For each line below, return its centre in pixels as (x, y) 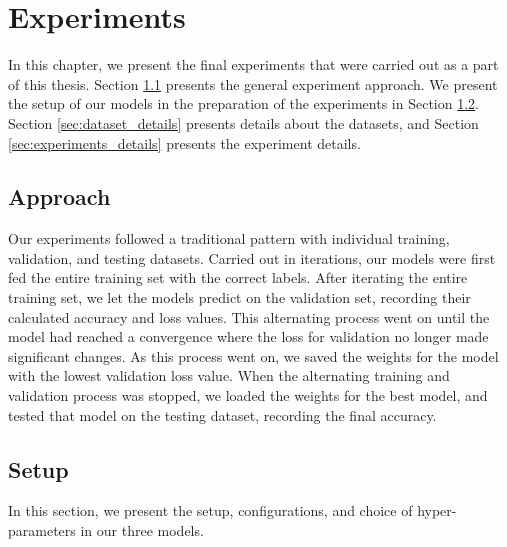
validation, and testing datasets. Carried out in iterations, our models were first (252, 257)
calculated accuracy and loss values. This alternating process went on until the (249, 316)
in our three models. (142, 530)
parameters (42, 530)
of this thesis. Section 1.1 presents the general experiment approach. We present (253, 83)
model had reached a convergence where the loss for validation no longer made (248, 336)
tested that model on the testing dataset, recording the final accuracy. (222, 414)
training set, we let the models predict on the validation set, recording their (239, 297)
